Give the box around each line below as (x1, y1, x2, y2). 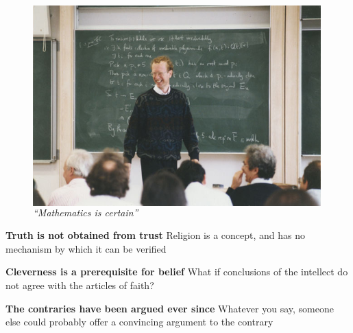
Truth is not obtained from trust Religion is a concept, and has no (5, 228, 306, 242)
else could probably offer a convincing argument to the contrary (5, 314, 273, 329)
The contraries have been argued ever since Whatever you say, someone (5, 301, 334, 315)
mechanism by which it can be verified (5, 241, 167, 255)
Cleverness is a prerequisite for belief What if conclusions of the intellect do (5, 264, 348, 279)
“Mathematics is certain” (33, 205, 138, 219)
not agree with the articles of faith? (5, 278, 154, 292)
